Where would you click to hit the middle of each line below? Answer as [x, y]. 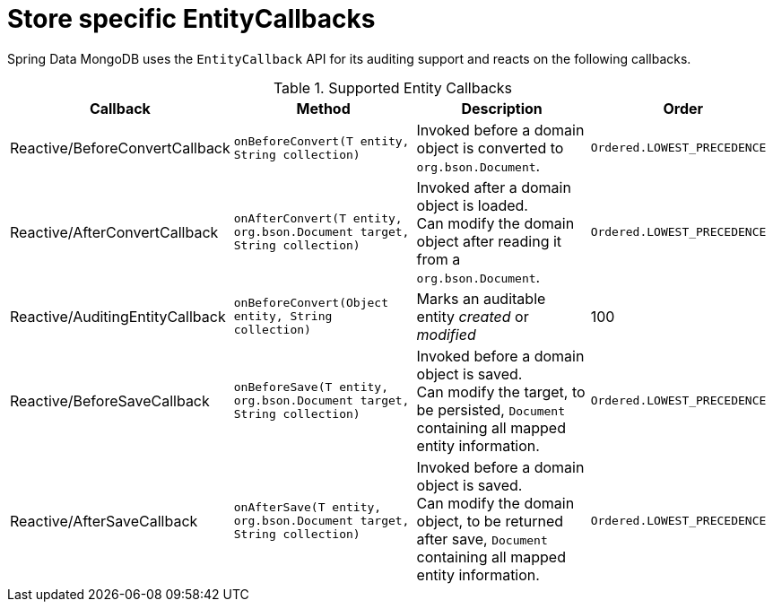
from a [439, 259]
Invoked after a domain [494, 187]
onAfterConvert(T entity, [318, 219]
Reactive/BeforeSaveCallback [110, 400]
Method [323, 108]
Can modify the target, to [501, 391]
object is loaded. [472, 205]
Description [502, 108]
